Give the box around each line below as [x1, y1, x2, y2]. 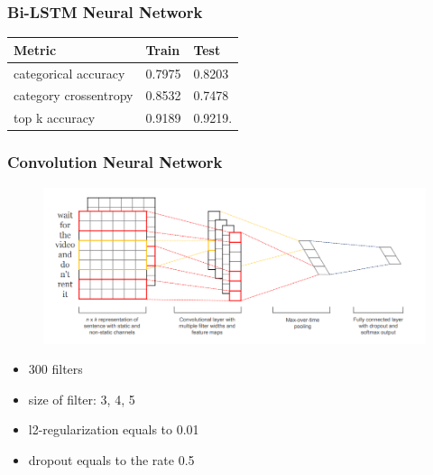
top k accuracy [14, 108, 96, 127]
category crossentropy [14, 86, 134, 105]
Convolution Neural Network [7, 151, 223, 173]
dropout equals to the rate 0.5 [28, 450, 195, 469]
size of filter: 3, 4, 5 [28, 389, 135, 408]
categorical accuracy [14, 63, 125, 82]
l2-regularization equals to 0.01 [28, 420, 199, 439]
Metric [14, 40, 57, 59]
